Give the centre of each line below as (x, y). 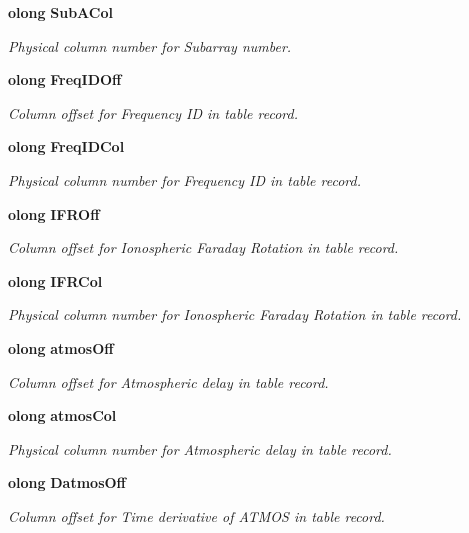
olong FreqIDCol (66, 146)
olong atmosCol (62, 415)
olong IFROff (54, 213)
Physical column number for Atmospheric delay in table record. (200, 448)
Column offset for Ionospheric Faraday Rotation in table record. (203, 247)
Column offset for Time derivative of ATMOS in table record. (196, 515)
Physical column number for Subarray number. (150, 45)
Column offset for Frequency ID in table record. (153, 112)
